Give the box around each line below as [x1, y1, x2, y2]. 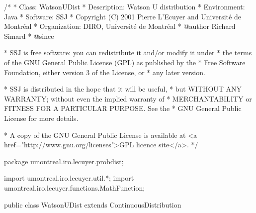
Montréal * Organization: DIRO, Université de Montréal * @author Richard [4, 21, 236, 31]
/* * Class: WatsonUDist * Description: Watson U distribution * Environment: [4, 1, 245, 11]
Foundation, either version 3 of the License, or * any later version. [4, 67, 205, 77]
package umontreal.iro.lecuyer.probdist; [4, 156, 124, 166]
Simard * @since [4, 30, 54, 41]
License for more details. [4, 112, 79, 123]
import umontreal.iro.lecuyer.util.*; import [4, 173, 134, 183]
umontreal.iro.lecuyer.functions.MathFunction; [4, 182, 145, 193]
